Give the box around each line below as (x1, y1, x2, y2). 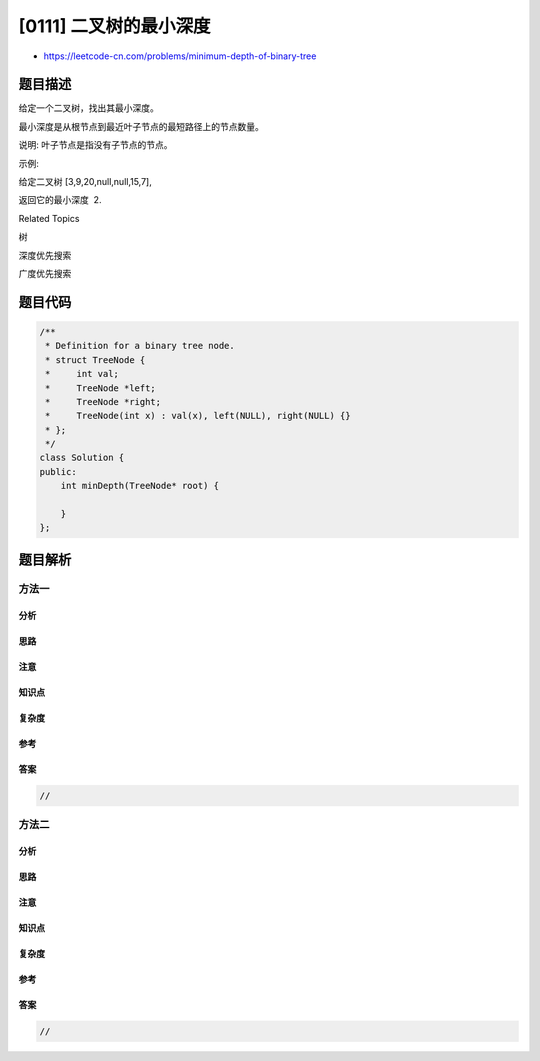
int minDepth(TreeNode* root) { (60, 480, 220, 492)
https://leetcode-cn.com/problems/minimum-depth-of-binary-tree (43, 50, 317, 62)
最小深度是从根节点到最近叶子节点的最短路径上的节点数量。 (18, 120, 264, 132)
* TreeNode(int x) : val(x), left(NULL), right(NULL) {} (45, 410, 351, 422)
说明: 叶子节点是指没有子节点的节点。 (18, 139, 173, 151)
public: (39, 466, 77, 477)
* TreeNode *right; (45, 396, 162, 407)
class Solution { (39, 452, 125, 464)
